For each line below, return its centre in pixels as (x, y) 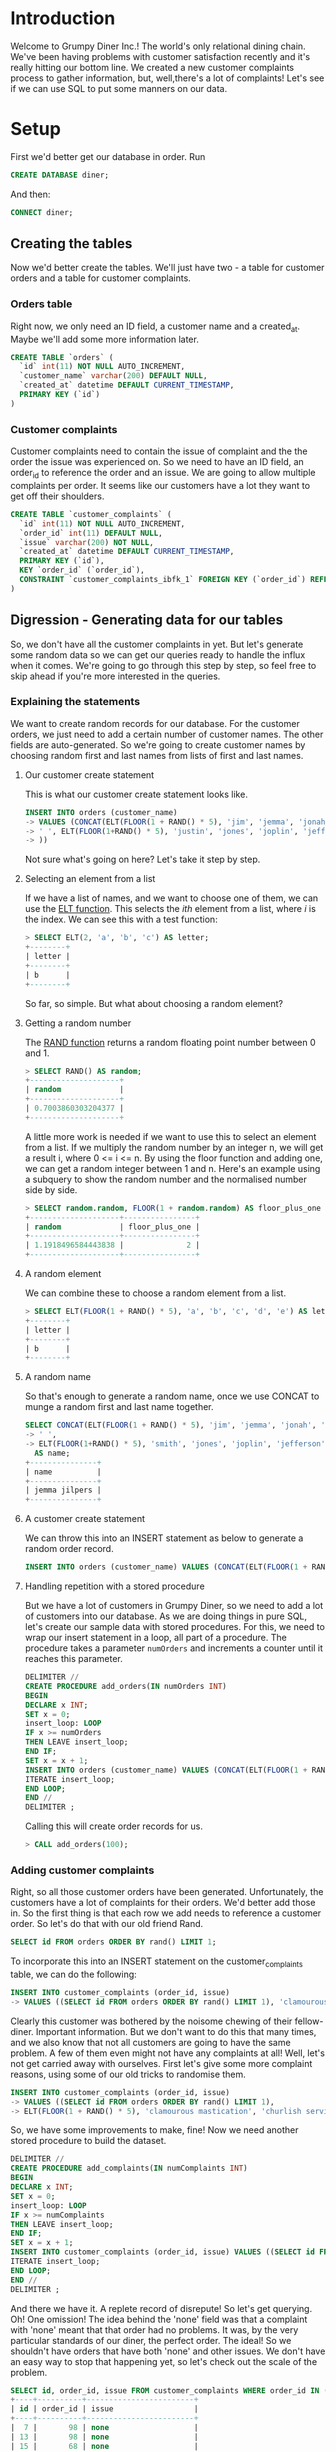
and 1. (37, 1053)
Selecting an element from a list (90, 879)
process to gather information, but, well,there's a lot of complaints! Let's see (167, 78)
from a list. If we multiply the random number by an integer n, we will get (174, 1147)
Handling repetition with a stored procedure (114, 1586)
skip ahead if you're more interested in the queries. (115, 676)
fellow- (309, 2021)
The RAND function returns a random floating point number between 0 (170, 1042)
